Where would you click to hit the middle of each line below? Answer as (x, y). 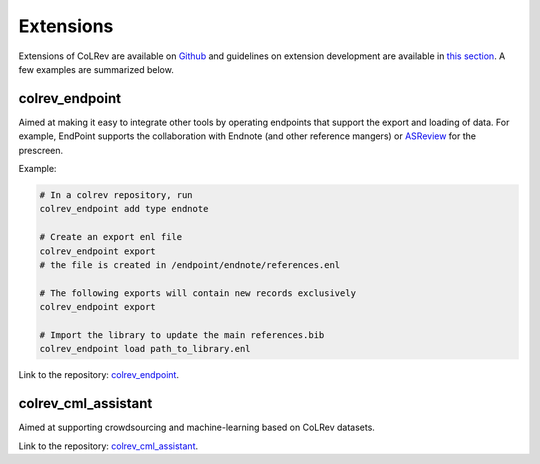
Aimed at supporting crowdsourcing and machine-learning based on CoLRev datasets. (196, 427)
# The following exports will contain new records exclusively (198, 293)
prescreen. (41, 150)
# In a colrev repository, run (116, 195)
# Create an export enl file (111, 237)
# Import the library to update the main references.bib (182, 334)
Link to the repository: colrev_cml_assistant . (108, 446)
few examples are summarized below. (96, 69)
